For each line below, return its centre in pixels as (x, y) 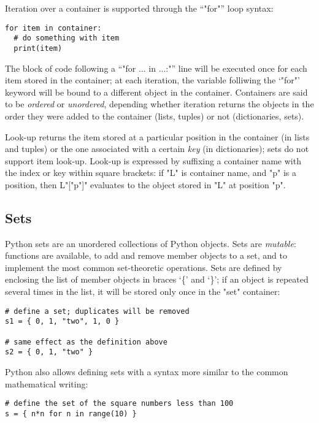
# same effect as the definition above (86, 342)
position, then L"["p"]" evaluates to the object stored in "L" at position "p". (145, 184)
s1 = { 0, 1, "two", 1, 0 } (62, 322)
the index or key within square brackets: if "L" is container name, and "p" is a (151, 173)
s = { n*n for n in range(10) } (71, 413)
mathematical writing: (47, 383)
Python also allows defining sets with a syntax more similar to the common (147, 371)
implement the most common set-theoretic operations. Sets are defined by (144, 267)
